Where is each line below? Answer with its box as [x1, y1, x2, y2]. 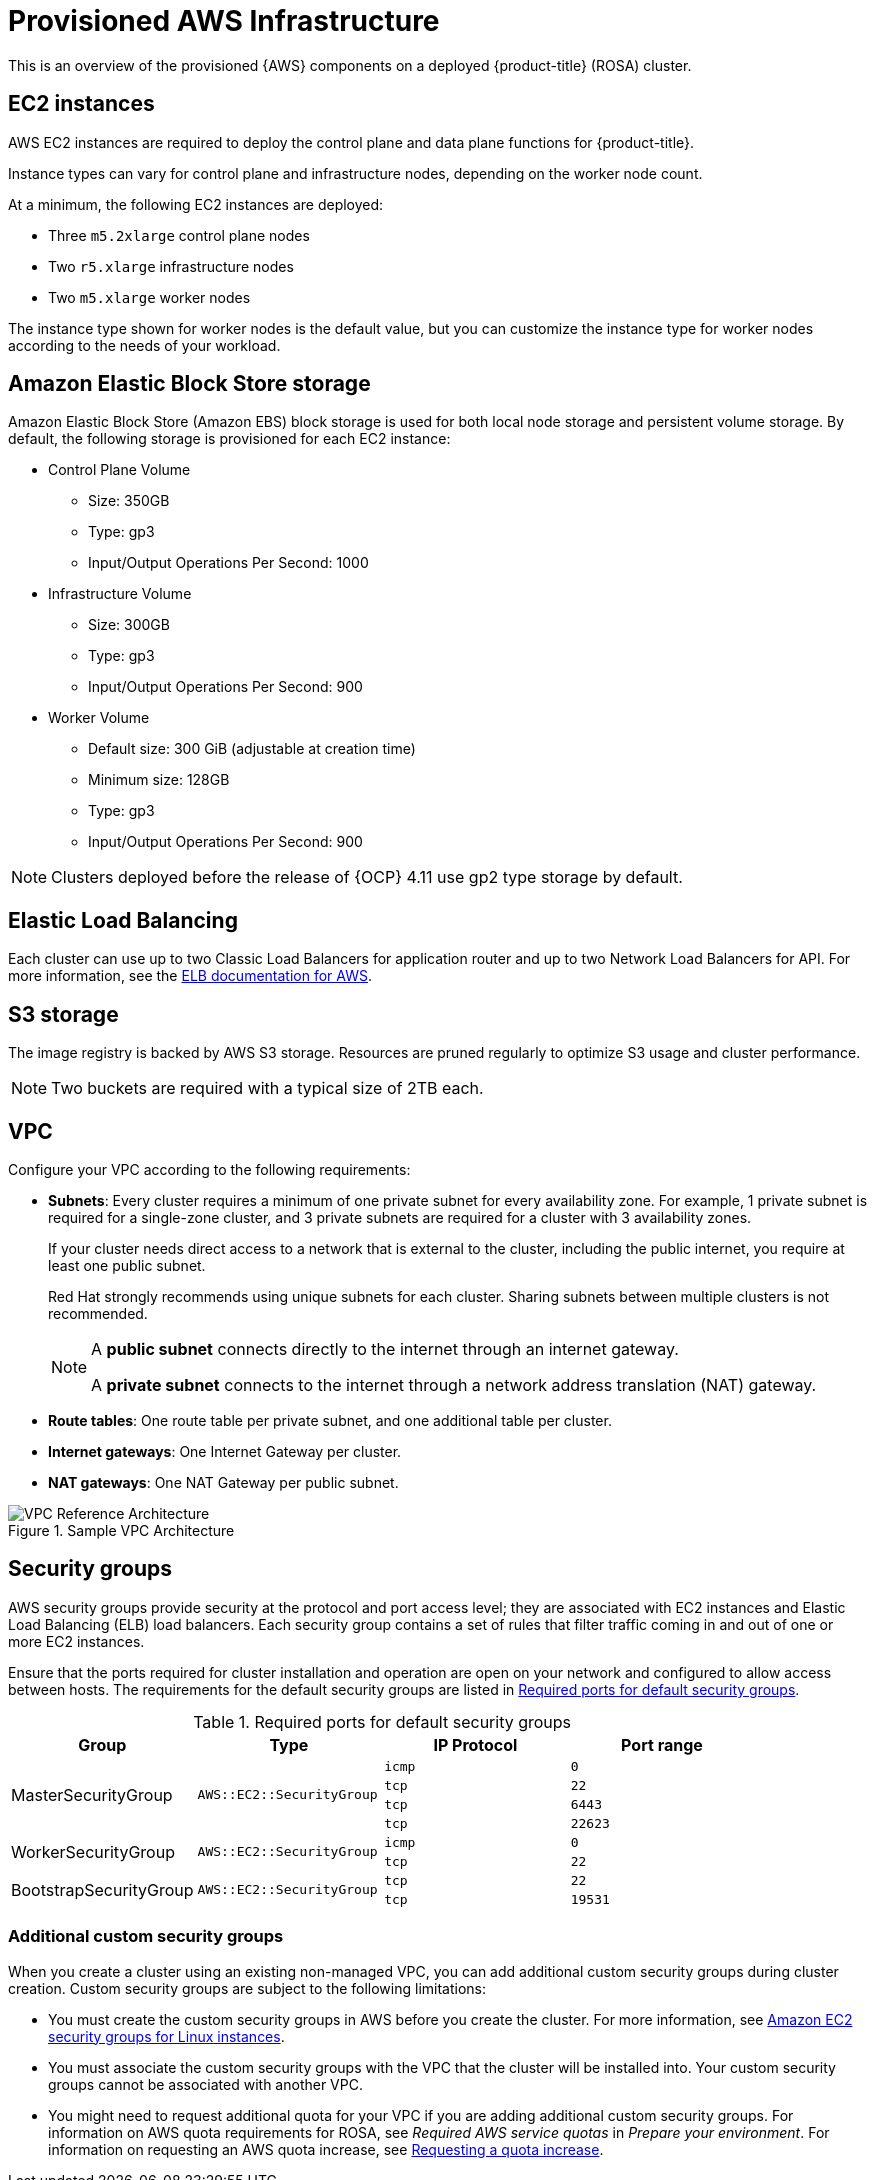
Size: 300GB [88, 616, 170, 634]
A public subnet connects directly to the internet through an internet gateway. [91, 1338, 679, 1359]
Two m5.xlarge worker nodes [48, 288, 251, 306]
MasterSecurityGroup [11, 1784, 173, 1805]
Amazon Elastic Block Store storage [8, 371, 371, 397]
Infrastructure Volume [48, 585, 192, 603]
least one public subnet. [48, 1256, 206, 1274]
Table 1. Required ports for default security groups [193, 1711, 572, 1732]
